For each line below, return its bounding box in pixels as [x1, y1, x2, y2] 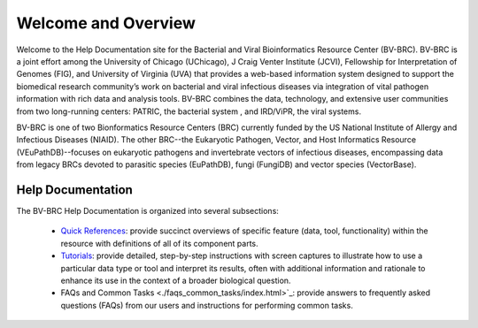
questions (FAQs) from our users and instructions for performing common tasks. [60, 300, 353, 310]
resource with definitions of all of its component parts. [60, 238, 258, 248]
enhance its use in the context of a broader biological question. [60, 275, 291, 286]
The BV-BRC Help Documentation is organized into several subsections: [16, 205, 279, 216]
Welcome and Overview [16, 13, 197, 33]
